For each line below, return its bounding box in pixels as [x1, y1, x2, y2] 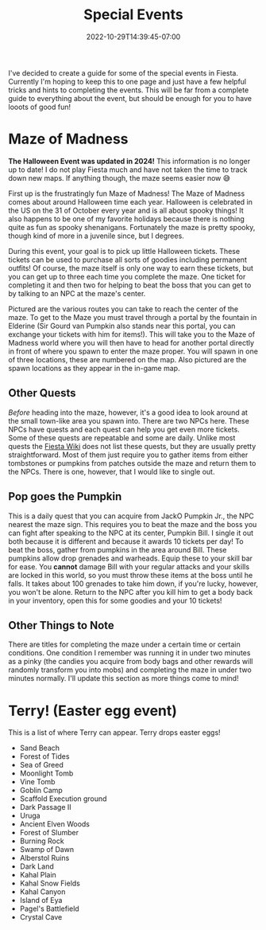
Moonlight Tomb [19, 768, 74, 778]
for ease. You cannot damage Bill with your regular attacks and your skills [8, 561, 250, 571]
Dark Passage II [19, 803, 71, 812]
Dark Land [19, 862, 54, 871]
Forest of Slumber [19, 828, 79, 838]
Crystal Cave [19, 912, 63, 922]
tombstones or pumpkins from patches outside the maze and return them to [8, 458, 256, 467]
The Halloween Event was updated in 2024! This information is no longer [8, 156, 251, 166]
